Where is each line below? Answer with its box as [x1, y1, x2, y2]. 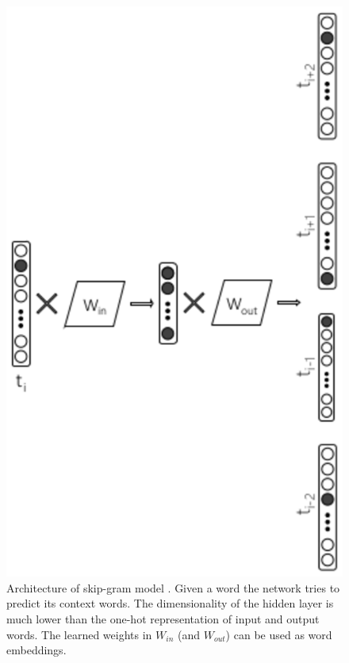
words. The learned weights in [6, 626, 152, 642]
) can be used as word [225, 626, 332, 642]
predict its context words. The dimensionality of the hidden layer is [6, 595, 334, 611]
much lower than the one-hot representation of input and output [6, 611, 320, 627]
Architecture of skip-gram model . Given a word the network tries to [6, 579, 340, 596]
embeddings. [6, 642, 67, 658]
